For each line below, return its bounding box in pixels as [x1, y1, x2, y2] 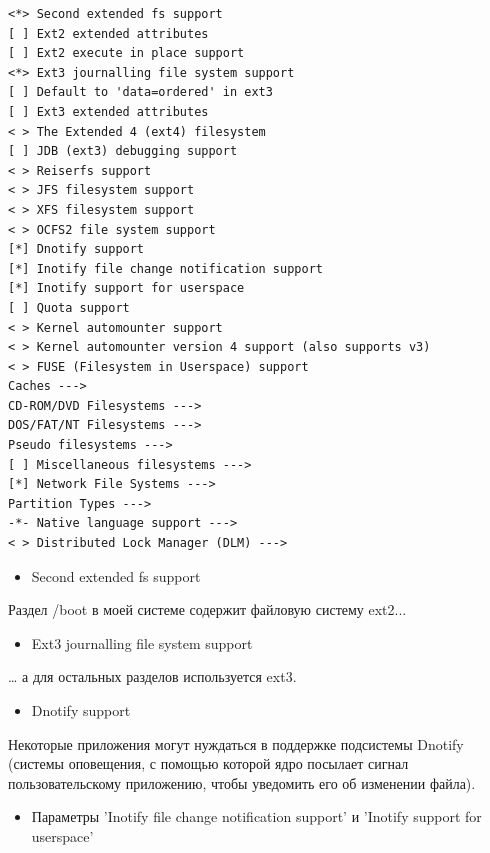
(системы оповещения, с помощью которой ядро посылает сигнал [8, 753, 409, 774]
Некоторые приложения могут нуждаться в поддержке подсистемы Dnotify [8, 733, 464, 754]
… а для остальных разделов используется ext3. [8, 666, 297, 687]
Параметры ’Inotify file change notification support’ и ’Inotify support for [31, 806, 482, 827]
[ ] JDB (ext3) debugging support [8, 144, 238, 159]
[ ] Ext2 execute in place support [8, 46, 245, 61]
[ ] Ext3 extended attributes [8, 104, 209, 119]
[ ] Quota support [8, 300, 130, 315]
